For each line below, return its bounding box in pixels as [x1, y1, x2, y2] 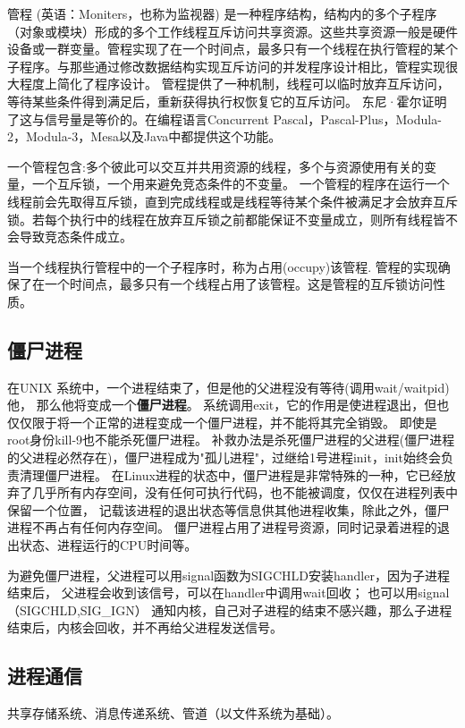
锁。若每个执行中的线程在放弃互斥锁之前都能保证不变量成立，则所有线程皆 [7, 209, 445, 228]
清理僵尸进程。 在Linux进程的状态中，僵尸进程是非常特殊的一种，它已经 [19, 465, 444, 484]
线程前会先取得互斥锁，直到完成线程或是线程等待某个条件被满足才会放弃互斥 [7, 191, 458, 210]
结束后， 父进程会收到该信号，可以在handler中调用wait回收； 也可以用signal [7, 583, 450, 602]
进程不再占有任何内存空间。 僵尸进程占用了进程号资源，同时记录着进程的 [7, 518, 437, 537]
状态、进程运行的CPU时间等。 [19, 536, 198, 554]
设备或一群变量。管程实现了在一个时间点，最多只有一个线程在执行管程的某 [7, 39, 445, 58]
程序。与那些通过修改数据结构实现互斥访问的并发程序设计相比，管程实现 [19, 56, 445, 75]
